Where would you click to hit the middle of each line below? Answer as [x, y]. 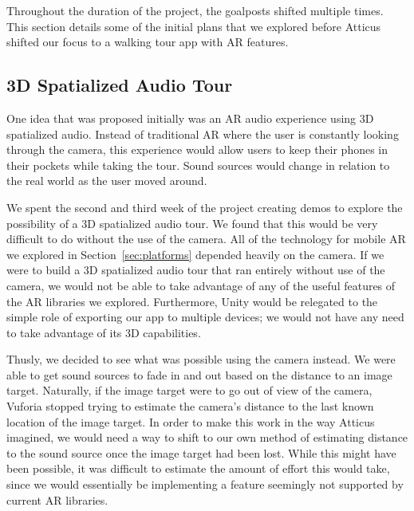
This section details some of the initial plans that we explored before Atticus [194, 26]
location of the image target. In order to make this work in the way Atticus [191, 421]
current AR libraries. [57, 499]
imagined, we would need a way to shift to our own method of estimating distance [207, 437]
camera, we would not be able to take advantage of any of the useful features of [201, 285]
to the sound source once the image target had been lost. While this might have [201, 452]
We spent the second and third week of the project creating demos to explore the [205, 207]
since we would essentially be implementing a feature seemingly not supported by [205, 484]
